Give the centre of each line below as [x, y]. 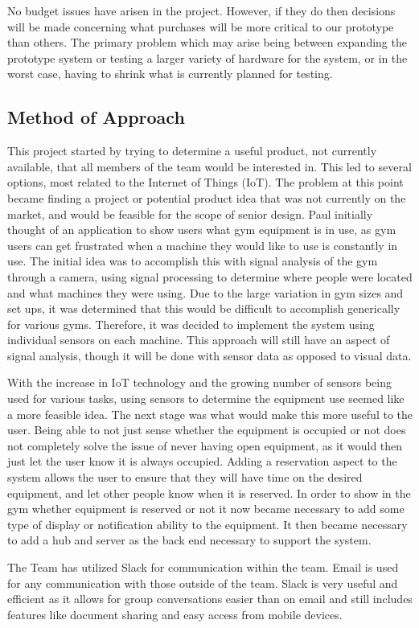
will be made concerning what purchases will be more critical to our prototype [201, 26]
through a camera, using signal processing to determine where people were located [210, 276]
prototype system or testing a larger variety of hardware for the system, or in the [207, 57]
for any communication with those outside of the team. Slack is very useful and [203, 583]
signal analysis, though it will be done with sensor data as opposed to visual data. [209, 355]
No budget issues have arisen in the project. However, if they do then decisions [201, 10]
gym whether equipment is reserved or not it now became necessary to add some [206, 509]
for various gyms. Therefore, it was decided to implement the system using [191, 324]
